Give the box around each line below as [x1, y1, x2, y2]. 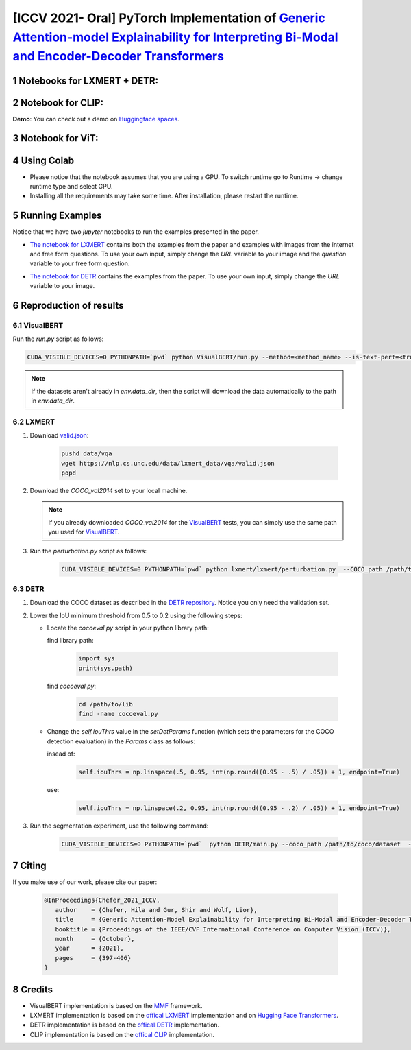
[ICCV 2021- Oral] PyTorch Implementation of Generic [12, 10, 325, 25]
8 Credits [12, 983, 53, 995]
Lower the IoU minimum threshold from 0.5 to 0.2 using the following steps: [29, 611, 242, 619]
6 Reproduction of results [12, 300, 124, 311]
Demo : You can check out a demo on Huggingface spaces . [12, 115, 179, 123]
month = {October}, [55, 935, 135, 942]
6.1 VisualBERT [12, 321, 64, 331]
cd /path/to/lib [78, 700, 134, 708]
